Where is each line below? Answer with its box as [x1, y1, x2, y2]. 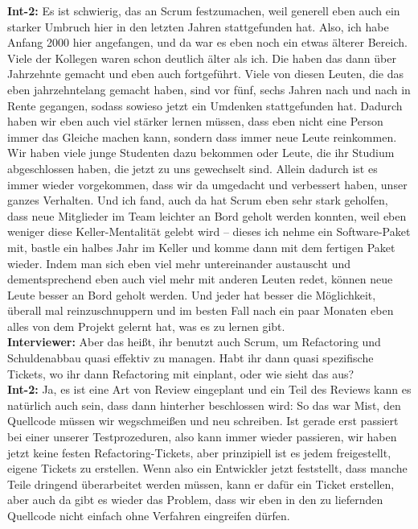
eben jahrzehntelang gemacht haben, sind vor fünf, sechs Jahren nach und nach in [7, 81, 411, 97]
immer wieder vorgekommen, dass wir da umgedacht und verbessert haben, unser [7, 176, 408, 192]
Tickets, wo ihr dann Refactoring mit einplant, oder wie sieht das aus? [7, 365, 354, 382]
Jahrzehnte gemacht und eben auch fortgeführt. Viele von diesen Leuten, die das [7, 65, 404, 82]
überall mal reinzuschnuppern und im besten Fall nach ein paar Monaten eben [7, 302, 394, 319]
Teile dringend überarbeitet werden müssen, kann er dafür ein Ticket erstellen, [7, 475, 395, 492]
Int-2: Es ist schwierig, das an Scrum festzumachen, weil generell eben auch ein [7, 2, 400, 19]
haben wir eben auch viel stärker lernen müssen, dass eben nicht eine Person [7, 113, 383, 130]
